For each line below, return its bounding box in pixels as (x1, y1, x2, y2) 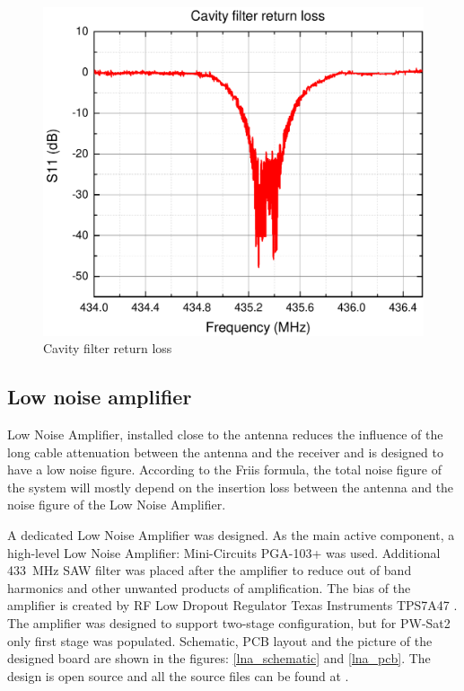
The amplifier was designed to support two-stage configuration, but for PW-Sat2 (7, 613, 451, 632)
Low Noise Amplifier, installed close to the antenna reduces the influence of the (7, 425, 443, 443)
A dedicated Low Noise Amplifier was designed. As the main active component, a (7, 525, 455, 544)
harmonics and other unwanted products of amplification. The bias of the (7, 578, 411, 597)
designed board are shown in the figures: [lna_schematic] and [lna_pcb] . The (7, 649, 431, 668)
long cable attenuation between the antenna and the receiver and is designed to (7, 442, 443, 461)
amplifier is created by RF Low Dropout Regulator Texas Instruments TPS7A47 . (7, 596, 458, 615)
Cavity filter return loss (43, 339, 172, 358)
